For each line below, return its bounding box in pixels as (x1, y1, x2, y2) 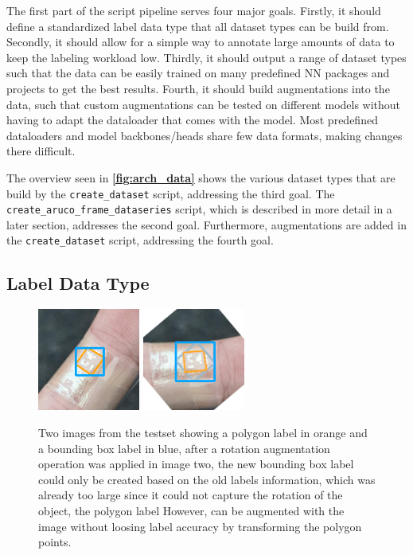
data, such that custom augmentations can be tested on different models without (6, 96, 401, 112)
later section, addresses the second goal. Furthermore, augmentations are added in (6, 216, 407, 233)
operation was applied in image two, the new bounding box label (38, 455, 354, 472)
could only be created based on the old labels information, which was (38, 471, 376, 487)
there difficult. (6, 143, 76, 159)
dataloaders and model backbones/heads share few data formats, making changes (6, 127, 403, 143)
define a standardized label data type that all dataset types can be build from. (6, 18, 389, 34)
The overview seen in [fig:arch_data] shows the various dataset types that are (6, 169, 395, 186)
